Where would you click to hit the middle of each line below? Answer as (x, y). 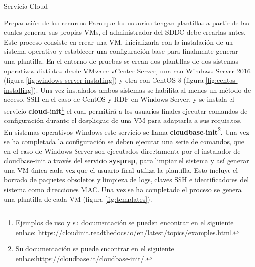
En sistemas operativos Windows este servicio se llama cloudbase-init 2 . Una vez (127, 131)
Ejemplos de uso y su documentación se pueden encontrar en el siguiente (125, 223)
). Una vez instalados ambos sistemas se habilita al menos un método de (142, 89)
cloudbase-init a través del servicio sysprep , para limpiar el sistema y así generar (127, 160)
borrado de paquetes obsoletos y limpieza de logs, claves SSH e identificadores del (127, 180)
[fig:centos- (222, 80)
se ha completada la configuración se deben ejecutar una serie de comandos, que (124, 141)
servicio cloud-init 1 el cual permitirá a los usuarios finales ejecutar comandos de (126, 110)
